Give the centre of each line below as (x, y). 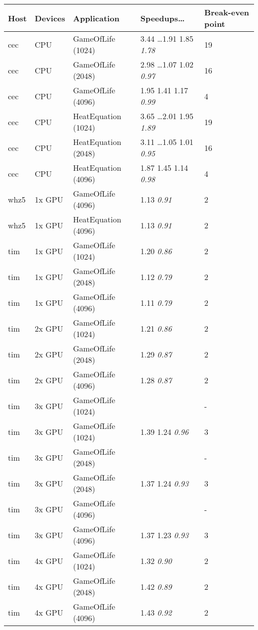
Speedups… (162, 18)
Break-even (227, 12)
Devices (50, 18)
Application (96, 18)
